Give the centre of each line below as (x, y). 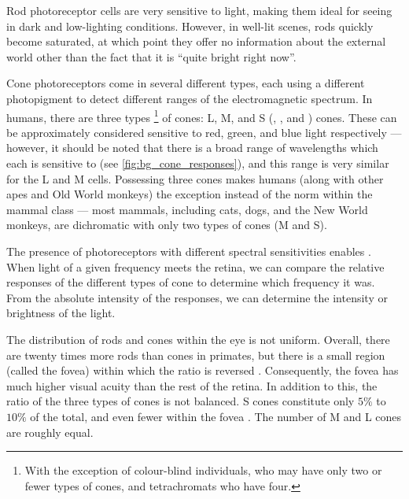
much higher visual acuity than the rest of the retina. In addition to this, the (192, 385)
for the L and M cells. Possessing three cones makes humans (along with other (195, 178)
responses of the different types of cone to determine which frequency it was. (191, 282)
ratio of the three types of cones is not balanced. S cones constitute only (181, 401)
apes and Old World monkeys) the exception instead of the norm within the (190, 194)
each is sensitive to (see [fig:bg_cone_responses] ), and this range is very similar (198, 163)
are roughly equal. (50, 432)
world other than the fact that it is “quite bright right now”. (151, 56)
